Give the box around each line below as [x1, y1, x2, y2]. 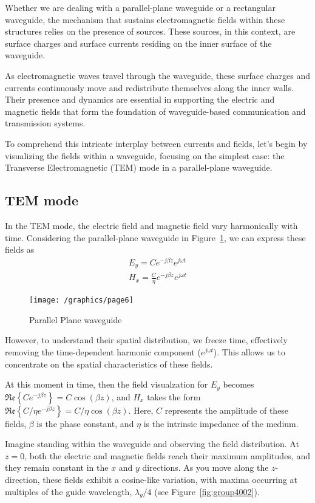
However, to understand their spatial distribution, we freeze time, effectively [5, 334, 288, 346]
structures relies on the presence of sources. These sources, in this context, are [5, 25, 296, 38]
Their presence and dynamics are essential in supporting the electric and [5, 93, 275, 106]
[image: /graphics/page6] [29, 296, 134, 305]
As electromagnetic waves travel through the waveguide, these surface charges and [5, 69, 310, 81]
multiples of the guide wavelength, [5, 485, 132, 498]
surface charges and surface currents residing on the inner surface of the [5, 36, 272, 49]
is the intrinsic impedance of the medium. [143, 417, 299, 429]
